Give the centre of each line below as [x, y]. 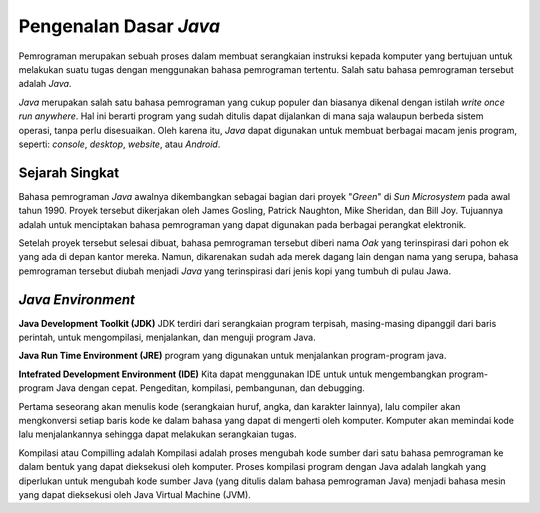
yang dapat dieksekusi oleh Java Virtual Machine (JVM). [135, 494]
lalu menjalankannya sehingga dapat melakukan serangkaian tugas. [157, 434]
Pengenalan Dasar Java [119, 26]
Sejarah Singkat [69, 172]
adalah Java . [45, 84]
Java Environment [76, 299]
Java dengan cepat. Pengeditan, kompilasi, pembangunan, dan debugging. [210, 388]
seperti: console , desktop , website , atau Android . [119, 144]
